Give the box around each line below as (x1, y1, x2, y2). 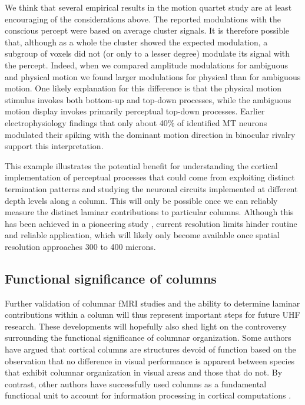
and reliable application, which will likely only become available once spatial (5, 229, 280, 241)
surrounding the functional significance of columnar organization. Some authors (5, 331, 291, 344)
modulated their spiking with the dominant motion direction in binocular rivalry (5, 128, 296, 140)
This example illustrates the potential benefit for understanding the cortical (5, 159, 278, 172)
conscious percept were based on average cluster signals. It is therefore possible (5, 24, 290, 37)
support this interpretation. (5, 140, 104, 152)
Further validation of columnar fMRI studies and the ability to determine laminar (5, 297, 300, 309)
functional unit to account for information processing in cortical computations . (5, 389, 291, 401)
